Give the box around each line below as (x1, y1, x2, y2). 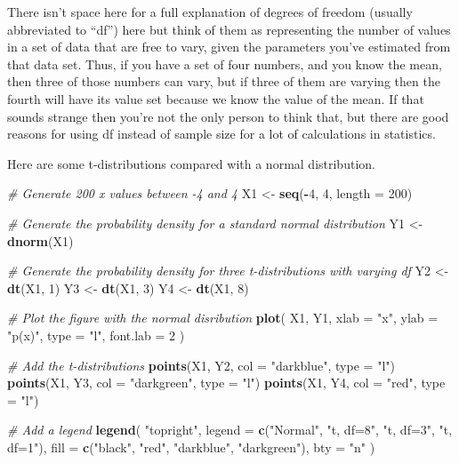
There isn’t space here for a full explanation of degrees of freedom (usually (7, 3, 413, 20)
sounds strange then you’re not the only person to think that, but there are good (7, 107, 449, 125)
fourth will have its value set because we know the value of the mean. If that (7, 89, 424, 108)
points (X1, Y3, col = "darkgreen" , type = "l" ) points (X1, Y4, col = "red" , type (7, 373, 446, 392)
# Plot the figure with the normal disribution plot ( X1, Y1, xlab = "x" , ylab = (7, 308, 439, 327)
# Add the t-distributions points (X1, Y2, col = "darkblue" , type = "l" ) (7, 355, 395, 374)
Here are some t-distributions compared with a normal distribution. (7, 154, 375, 172)
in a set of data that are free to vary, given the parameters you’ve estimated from (7, 37, 451, 56)
